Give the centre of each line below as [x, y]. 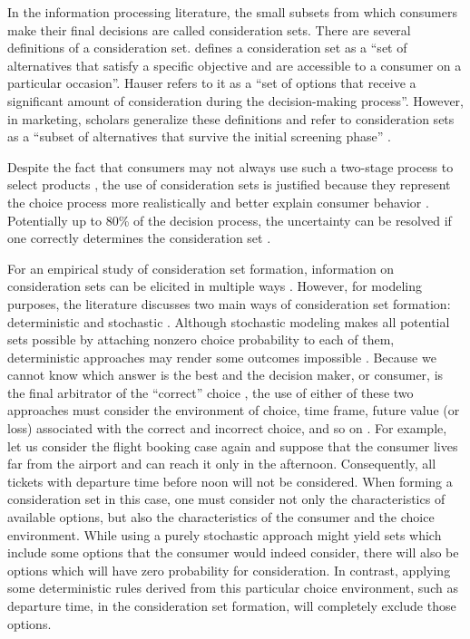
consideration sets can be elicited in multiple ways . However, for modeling [215, 286]
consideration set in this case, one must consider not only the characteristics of [226, 499]
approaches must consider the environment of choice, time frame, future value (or [234, 410]
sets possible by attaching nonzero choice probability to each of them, [201, 339]
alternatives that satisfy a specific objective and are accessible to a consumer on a [235, 65]
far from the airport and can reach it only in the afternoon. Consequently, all [222, 464]
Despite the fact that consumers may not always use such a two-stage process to [230, 166]
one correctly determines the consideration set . [139, 238]
